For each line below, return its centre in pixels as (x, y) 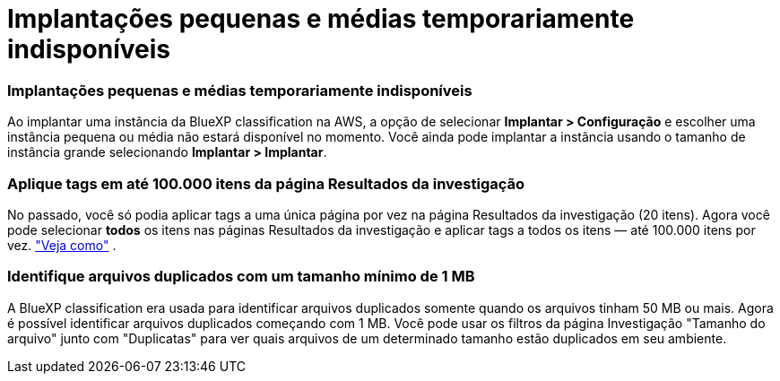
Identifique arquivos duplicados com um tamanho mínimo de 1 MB (241, 277)
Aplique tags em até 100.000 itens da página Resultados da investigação (266, 183)
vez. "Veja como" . (62, 245)
